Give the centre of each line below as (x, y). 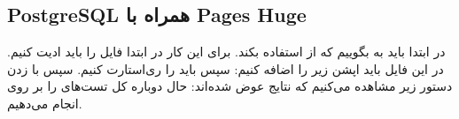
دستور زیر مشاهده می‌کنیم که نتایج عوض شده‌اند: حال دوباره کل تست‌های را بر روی (230, 86)
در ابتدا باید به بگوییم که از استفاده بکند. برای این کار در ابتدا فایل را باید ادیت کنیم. (226, 52)
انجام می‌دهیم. (45, 103)
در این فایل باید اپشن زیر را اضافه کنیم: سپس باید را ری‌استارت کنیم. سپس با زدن (226, 68)
